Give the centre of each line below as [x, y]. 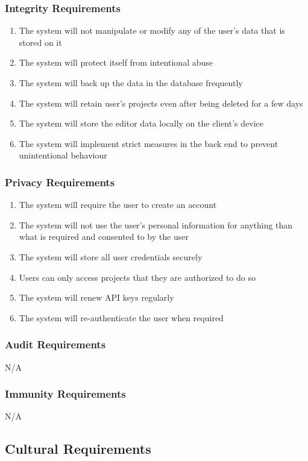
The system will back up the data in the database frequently [131, 83]
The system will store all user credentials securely [111, 256]
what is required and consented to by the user [104, 237]
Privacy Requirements [60, 182]
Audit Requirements [55, 344]
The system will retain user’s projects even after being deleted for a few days [161, 103]
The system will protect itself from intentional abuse [116, 62]
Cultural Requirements [78, 449]
